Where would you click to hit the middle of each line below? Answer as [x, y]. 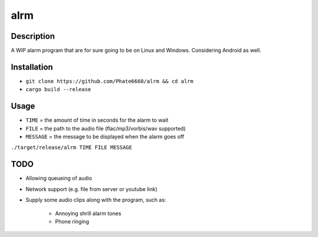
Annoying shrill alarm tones [88, 213]
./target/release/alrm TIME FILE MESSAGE [72, 148]
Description [33, 36]
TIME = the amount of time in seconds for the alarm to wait [97, 120]
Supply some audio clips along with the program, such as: [96, 200]
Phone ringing [72, 221]
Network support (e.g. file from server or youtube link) [92, 189]
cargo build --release [58, 89]
